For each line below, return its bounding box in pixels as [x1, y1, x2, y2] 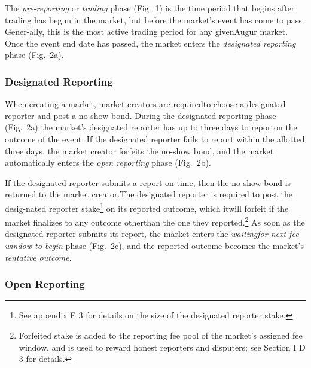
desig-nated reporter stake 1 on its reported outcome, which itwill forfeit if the [5, 200, 289, 214]
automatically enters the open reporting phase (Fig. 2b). [5, 156, 211, 169]
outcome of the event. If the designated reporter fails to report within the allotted [5, 132, 305, 145]
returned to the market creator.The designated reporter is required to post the [5, 188, 292, 200]
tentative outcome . [5, 251, 72, 263]
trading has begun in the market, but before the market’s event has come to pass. [5, 13, 304, 26]
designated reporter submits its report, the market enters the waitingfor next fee [5, 227, 299, 240]
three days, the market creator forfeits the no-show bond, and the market [5, 144, 274, 157]
